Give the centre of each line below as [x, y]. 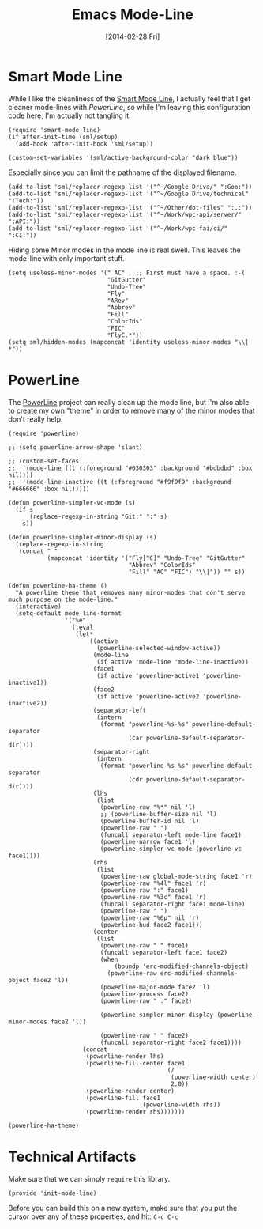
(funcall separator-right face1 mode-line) [173, 904]
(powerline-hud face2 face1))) [151, 925]
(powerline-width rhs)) [182, 1105]
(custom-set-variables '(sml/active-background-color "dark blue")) [123, 157]
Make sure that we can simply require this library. [89, 1178]
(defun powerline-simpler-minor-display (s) [83, 537]
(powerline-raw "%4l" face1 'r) [153, 883]
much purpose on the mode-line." [63, 599]
